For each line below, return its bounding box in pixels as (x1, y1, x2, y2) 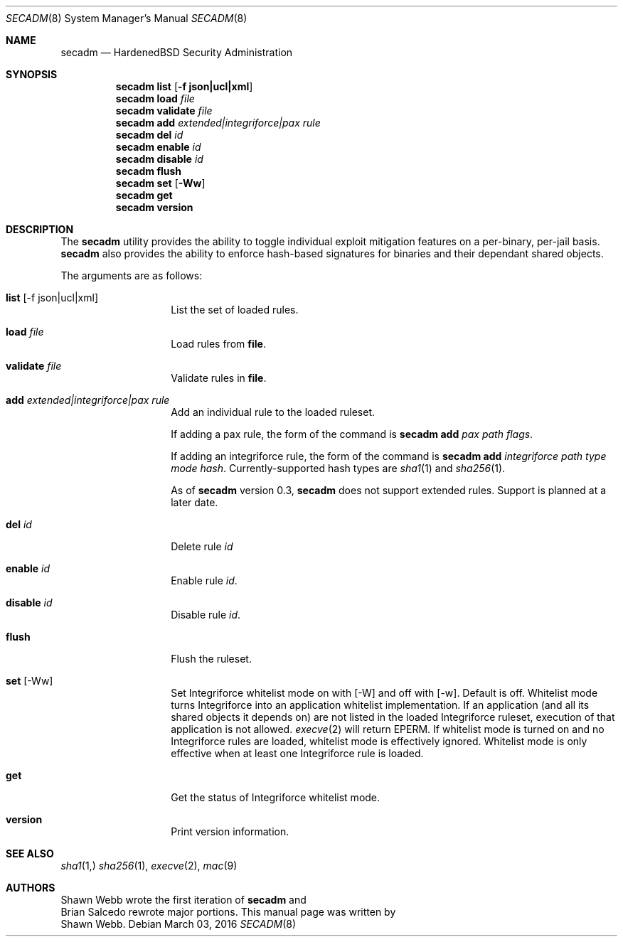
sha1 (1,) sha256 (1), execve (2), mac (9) (60, 860, 238, 872)
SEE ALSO (6, 847, 54, 860)
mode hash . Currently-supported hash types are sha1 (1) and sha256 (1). (171, 462, 506, 474)
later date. (171, 496, 218, 508)
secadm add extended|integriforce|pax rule (115, 117, 321, 129)
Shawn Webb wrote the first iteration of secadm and (60, 894, 307, 906)
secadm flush (115, 165, 182, 177)
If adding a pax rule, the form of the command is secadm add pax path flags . (171, 428, 533, 440)
